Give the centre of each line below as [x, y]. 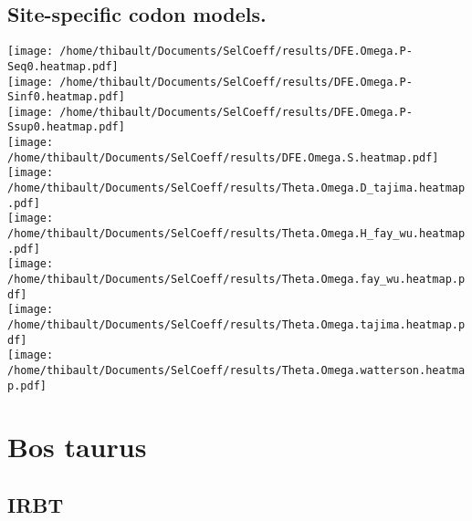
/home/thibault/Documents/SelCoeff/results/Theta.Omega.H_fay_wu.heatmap [236, 234]
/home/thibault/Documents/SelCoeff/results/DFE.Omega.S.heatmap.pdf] [223, 157]
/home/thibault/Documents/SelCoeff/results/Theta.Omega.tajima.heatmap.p [236, 325]
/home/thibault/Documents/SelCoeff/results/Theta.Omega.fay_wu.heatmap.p [236, 280]
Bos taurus [77, 447]
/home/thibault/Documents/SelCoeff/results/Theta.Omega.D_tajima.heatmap [236, 188]
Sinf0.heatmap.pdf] [66, 97]
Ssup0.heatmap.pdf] [66, 127]
